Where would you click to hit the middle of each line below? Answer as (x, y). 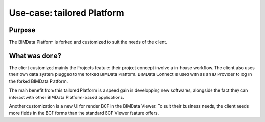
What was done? (35, 56)
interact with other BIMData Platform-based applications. (67, 97)
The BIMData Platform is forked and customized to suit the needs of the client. (88, 42)
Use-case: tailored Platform (67, 13)
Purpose (22, 30)
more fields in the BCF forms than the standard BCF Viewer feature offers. (84, 113)
